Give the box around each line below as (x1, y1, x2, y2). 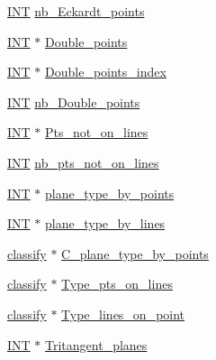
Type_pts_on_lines (61, 274, 173, 293)
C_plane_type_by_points (61, 244, 209, 263)
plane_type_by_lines (45, 214, 166, 233)
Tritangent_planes (45, 335, 148, 354)
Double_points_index (45, 62, 166, 81)
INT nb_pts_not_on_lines (7, 152, 159, 171)
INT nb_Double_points (7, 92, 140, 111)
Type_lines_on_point (61, 304, 185, 323)
